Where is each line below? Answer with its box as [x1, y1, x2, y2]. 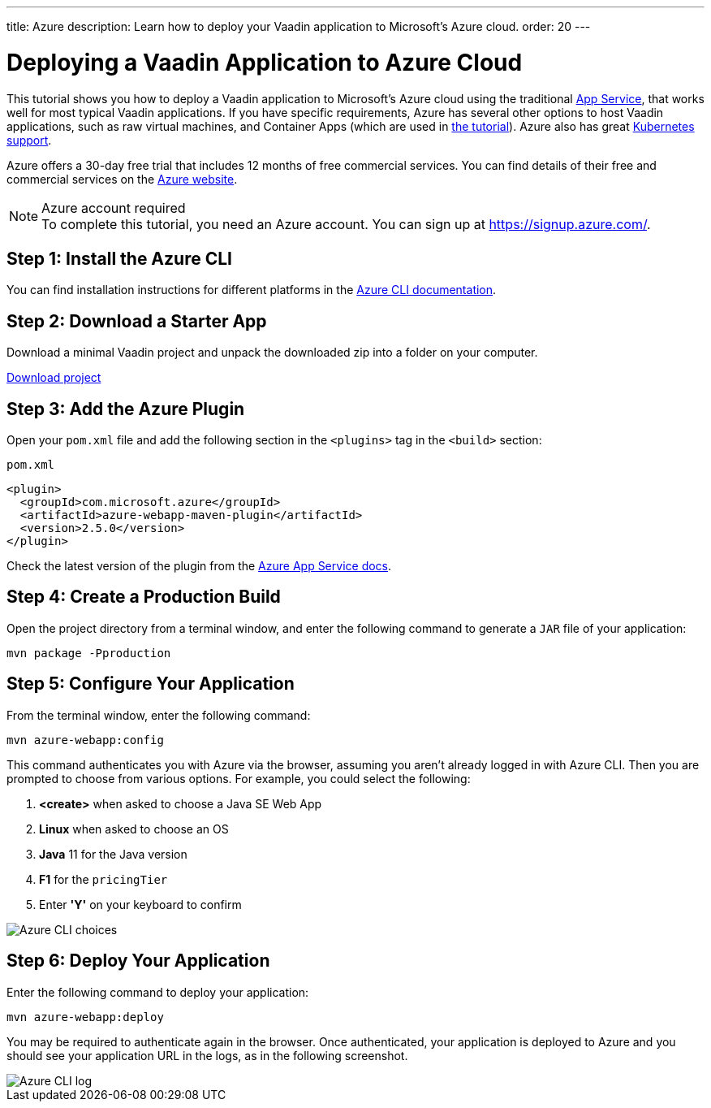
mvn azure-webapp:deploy [6, 1010, 164, 1024]
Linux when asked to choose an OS [39, 821, 229, 836]
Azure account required [41, 199, 186, 216]
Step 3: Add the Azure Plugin [6, 398, 245, 419]
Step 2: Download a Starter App [6, 310, 267, 331]
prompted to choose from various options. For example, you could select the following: [6, 771, 471, 786]
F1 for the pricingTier [39, 872, 168, 886]
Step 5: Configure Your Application [6, 673, 295, 695]
